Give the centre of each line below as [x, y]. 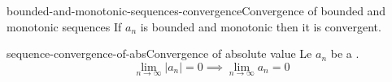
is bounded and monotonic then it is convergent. [261, 26]
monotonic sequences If [64, 26]
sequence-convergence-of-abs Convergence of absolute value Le [159, 53]
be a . [345, 53]
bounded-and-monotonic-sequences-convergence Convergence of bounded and [196, 10]
